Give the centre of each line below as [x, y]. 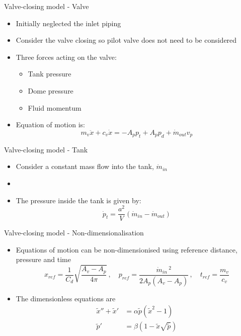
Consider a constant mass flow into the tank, [85, 166]
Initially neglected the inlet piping [68, 23]
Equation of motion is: [50, 124]
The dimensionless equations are [66, 298]
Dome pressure [51, 90]
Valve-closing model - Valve [47, 6]
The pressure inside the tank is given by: [78, 200]
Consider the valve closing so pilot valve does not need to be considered [126, 40]
